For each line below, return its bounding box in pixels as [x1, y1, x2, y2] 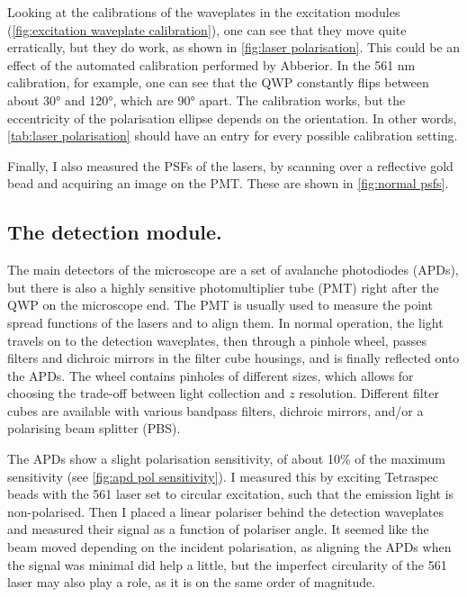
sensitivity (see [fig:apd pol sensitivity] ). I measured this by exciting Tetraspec [7, 466, 439, 485]
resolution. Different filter [299, 384, 439, 403]
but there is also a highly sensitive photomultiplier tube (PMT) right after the [7, 277, 439, 296]
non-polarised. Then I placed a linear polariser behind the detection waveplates [7, 502, 444, 520]
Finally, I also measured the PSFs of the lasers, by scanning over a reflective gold [7, 156, 454, 175]
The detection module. [7, 218, 222, 246]
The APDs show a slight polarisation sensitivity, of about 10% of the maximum [7, 449, 446, 468]
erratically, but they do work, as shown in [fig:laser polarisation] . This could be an [7, 38, 461, 57]
